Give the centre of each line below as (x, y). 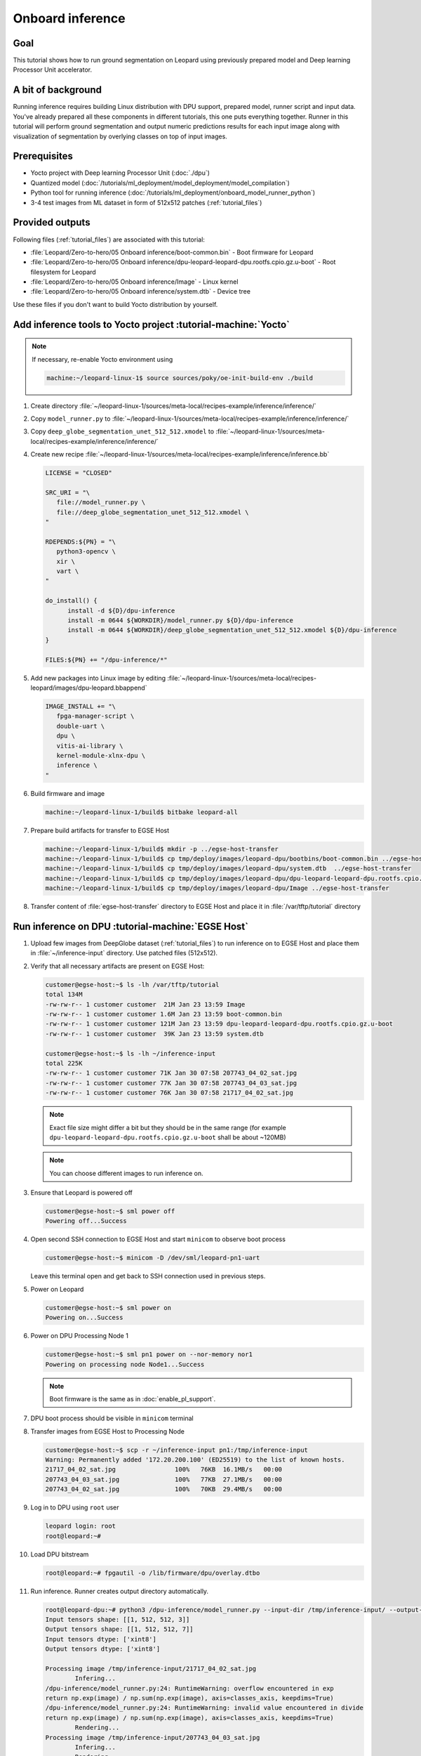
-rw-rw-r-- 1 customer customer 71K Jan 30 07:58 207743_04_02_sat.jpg (171, 1073)
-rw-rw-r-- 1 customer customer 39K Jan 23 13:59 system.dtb (154, 1034)
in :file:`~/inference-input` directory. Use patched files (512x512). (124, 953)
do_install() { (71, 601)
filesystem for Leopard (63, 272)
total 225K (64, 1063)
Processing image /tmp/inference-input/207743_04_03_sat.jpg (153, 1737)
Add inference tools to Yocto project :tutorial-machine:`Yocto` (152, 324)
